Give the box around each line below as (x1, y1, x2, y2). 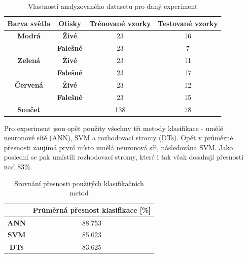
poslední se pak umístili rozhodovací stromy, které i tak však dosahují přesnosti (4, 152, 244, 162)
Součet (17, 104, 40, 114)
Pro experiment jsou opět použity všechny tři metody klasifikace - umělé (4, 123, 223, 133)
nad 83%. (4, 161, 32, 171)
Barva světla (7, 18, 51, 28)
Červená (14, 79, 43, 90)
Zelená (17, 55, 40, 65)
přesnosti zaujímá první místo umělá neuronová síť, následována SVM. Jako (4, 142, 233, 152)
